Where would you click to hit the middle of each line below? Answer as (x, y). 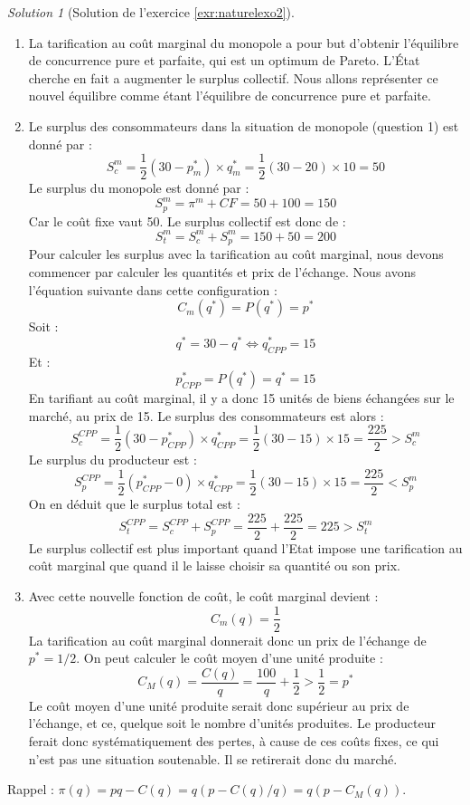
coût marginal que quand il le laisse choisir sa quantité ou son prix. (214, 565)
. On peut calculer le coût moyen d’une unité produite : (230, 658)
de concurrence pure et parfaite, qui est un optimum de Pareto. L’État (224, 60)
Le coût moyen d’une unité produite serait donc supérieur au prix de (219, 705)
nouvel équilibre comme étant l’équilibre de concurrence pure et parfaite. (230, 96)
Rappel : (31, 789)
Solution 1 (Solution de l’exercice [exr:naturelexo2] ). (151, 12)
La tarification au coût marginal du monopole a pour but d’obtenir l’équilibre (244, 42)
